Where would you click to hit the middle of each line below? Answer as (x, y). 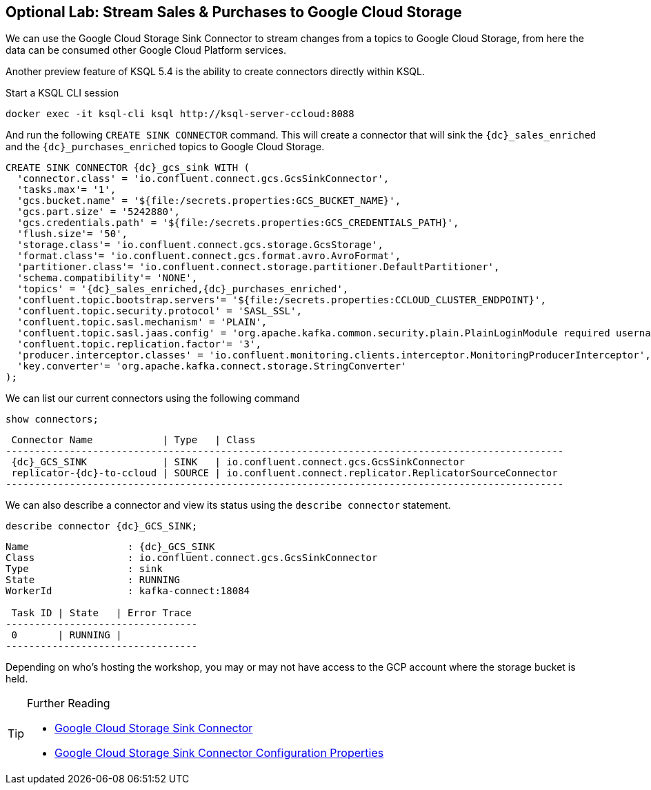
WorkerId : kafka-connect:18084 (128, 591)
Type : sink (84, 569)
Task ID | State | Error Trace (101, 613)
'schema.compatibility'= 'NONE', (107, 278)
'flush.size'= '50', (72, 234)
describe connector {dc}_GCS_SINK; (102, 526)
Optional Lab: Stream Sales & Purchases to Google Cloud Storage (234, 12)
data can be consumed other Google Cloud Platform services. (146, 50)
